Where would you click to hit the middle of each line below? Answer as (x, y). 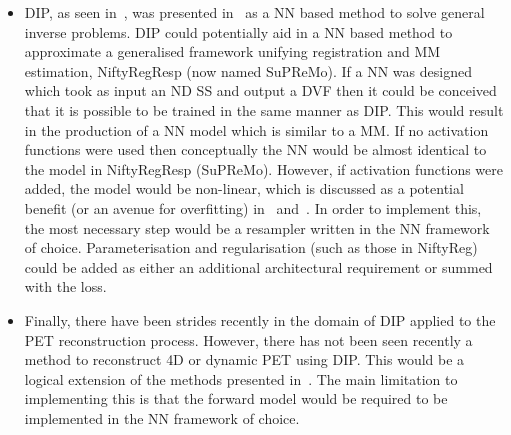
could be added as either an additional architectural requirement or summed (258, 266)
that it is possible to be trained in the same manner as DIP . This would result (264, 109)
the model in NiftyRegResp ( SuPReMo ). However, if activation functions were (263, 168)
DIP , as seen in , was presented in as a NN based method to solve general (254, 12)
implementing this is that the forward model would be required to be (236, 398)
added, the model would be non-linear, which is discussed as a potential (244, 188)
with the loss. (65, 286)
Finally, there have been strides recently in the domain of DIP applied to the (260, 319)
